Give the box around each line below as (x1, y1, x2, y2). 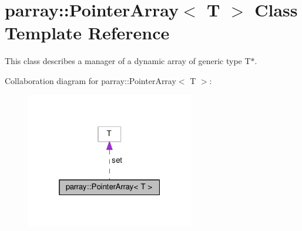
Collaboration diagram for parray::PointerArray (5, 74, 176, 86)
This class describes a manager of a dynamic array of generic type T (5, 55, 251, 67)
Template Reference (5, 21, 170, 45)
